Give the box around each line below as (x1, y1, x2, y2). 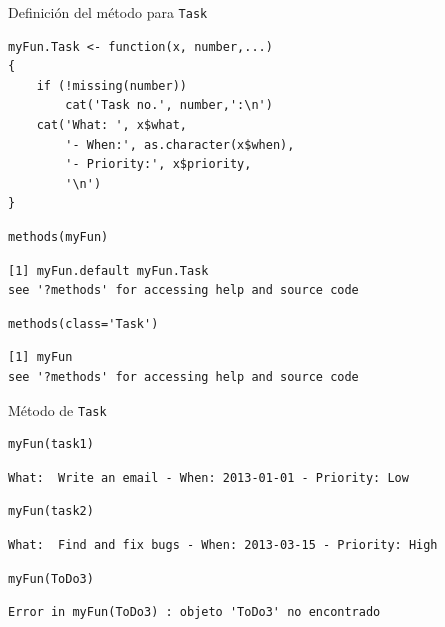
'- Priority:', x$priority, (65, 157, 252, 172)
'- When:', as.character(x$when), (65, 137, 295, 152)
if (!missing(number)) (36, 78, 187, 93)
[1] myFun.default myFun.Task (8, 263, 209, 278)
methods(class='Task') (8, 316, 159, 331)
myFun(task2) (8, 504, 94, 519)
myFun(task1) (8, 437, 94, 452)
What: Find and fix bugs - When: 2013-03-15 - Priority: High (8, 538, 438, 552)
